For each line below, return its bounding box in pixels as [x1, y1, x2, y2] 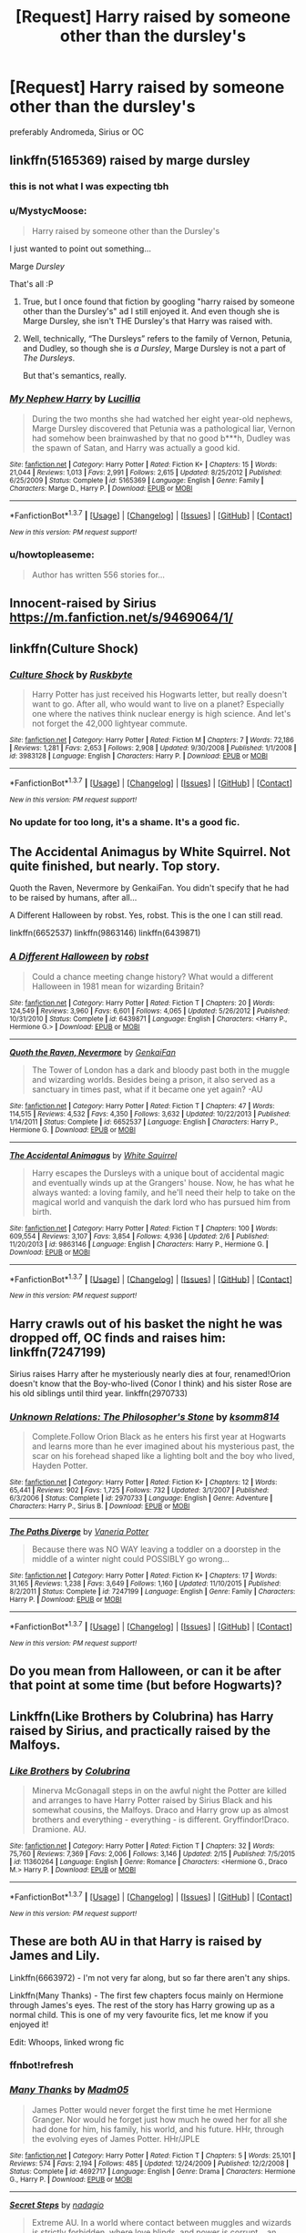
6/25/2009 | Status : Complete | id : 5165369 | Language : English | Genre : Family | [9, 475, 264, 484]
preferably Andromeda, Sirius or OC [9, 126, 144, 138]
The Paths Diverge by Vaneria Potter [9, 1526, 149, 1537]
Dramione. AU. [31, 1824, 87, 1835]
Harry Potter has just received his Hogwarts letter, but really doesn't [31, 688, 288, 699]
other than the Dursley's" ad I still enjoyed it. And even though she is [22, 305, 280, 316]
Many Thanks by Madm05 [9, 2084, 129, 2096]
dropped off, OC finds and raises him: [9, 1330, 226, 1345]
